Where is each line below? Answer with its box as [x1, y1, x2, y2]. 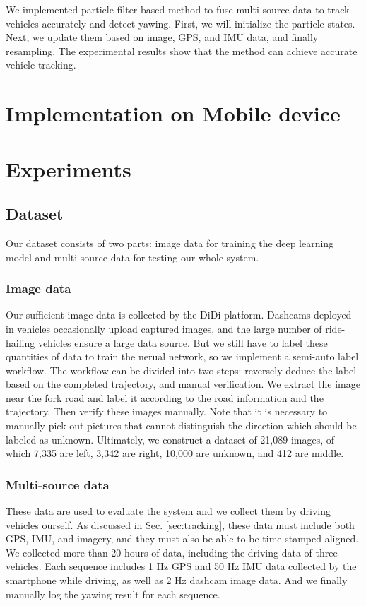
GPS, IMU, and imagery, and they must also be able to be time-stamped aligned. [6, 531, 359, 546]
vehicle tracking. [6, 57, 76, 72]
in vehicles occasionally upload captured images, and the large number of [6, 321, 322, 335]
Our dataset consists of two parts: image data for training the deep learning [6, 235, 334, 250]
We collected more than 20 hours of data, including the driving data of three [6, 545, 338, 559]
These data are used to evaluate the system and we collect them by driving [6, 504, 331, 518]
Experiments [6, 154, 131, 183]
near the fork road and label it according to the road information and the [6, 390, 324, 405]
